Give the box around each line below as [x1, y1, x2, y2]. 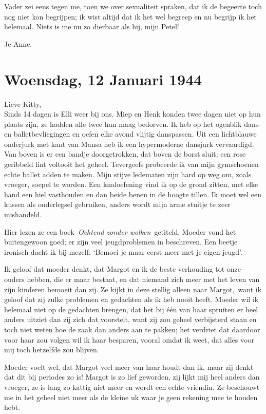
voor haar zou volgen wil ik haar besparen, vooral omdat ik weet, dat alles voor [4, 334, 254, 345]
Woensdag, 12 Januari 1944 [4, 68, 202, 89]
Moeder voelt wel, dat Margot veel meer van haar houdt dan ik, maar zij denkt [4, 361, 254, 372]
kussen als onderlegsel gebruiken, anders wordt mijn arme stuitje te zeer [4, 199, 231, 210]
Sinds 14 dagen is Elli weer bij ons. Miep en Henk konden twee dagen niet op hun [4, 108, 261, 119]
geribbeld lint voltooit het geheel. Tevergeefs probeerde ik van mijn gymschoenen [4, 159, 259, 170]
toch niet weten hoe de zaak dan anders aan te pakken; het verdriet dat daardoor [4, 324, 260, 334]
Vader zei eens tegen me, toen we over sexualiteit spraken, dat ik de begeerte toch [4, 1, 262, 11]
